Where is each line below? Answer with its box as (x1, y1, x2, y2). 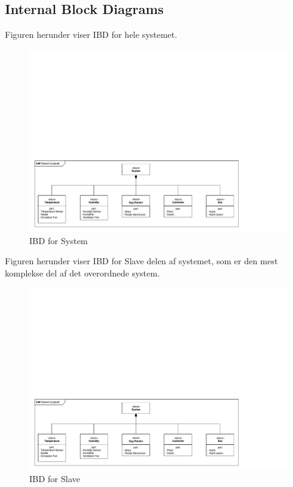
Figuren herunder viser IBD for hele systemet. (5, 28, 178, 41)
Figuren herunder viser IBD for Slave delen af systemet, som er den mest (5, 254, 278, 267)
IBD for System (29, 234, 88, 247)
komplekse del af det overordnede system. (5, 266, 160, 279)
